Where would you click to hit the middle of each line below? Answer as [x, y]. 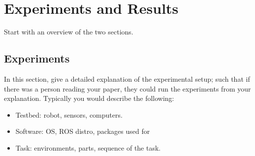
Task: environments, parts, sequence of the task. [88, 147]
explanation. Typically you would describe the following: [89, 98]
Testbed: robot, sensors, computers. [69, 114]
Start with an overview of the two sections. [69, 32]
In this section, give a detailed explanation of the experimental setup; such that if [127, 78]
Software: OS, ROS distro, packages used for [83, 131]
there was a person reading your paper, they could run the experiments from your [127, 88]
